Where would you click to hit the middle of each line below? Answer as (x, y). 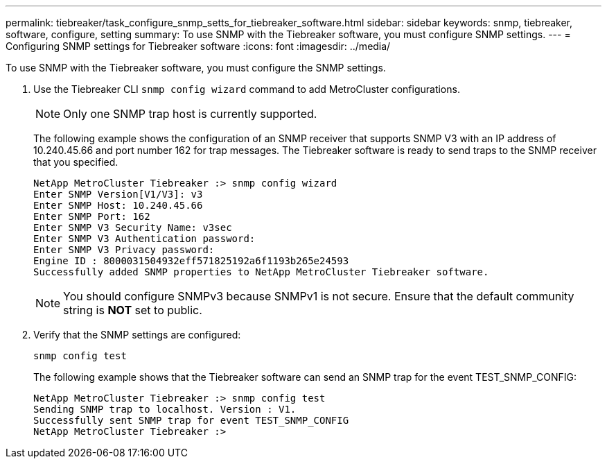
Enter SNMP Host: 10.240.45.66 (118, 205)
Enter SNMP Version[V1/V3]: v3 (118, 194)
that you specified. (76, 162)
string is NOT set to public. (133, 310)
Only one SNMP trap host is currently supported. (190, 114)
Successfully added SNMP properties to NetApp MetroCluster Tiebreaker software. (261, 272)
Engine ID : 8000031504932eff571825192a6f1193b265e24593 (191, 261)
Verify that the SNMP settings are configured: (137, 335)
